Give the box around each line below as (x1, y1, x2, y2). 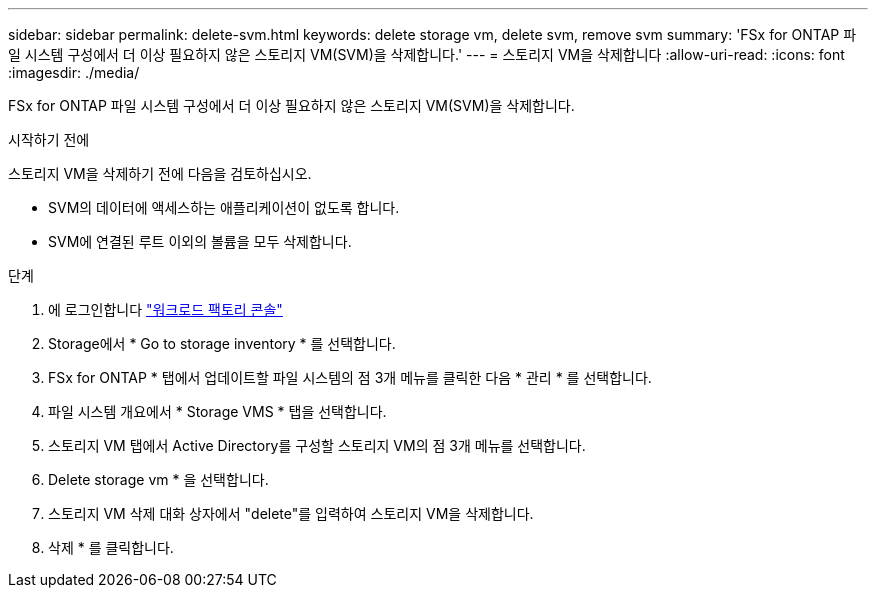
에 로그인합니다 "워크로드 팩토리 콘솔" (48, 301, 283, 318)
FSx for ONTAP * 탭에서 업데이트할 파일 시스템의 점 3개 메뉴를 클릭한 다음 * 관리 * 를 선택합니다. (48, 369, 652, 386)
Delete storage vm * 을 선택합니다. (48, 471, 269, 488)
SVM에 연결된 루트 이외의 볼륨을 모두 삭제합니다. (48, 233, 352, 250)
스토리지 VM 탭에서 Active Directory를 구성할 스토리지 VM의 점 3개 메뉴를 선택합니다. (48, 437, 586, 454)
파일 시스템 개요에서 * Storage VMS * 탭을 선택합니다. (48, 403, 387, 420)
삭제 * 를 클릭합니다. (48, 539, 174, 556)
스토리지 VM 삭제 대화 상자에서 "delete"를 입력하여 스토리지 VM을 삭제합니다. (48, 505, 534, 522)
